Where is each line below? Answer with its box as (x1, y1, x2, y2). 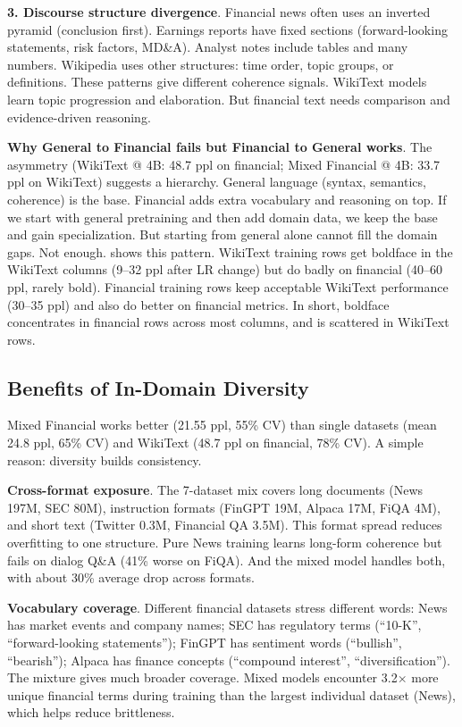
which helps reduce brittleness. (7, 703, 175, 722)
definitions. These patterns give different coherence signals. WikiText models (7, 72, 427, 91)
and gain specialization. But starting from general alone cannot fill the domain (7, 225, 438, 244)
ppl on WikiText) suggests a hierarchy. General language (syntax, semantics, (7, 172, 426, 191)
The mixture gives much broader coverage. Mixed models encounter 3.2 (7, 668, 398, 687)
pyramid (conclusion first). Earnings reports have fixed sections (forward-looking (7, 20, 448, 38)
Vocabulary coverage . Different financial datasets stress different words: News (7, 597, 448, 616)
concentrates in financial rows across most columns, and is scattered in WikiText (7, 313, 449, 331)
